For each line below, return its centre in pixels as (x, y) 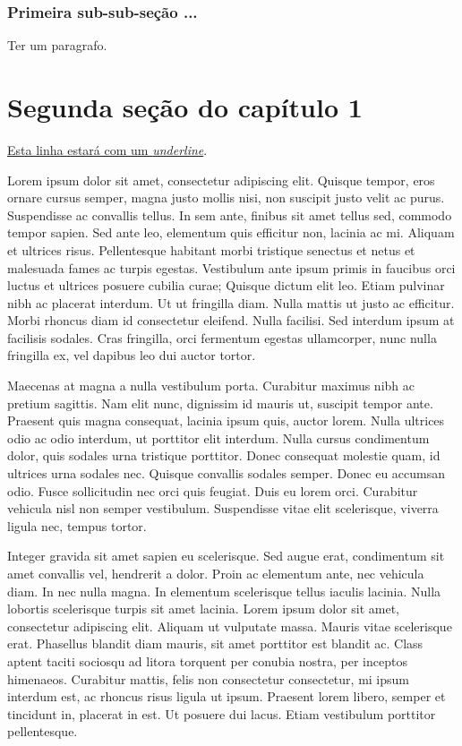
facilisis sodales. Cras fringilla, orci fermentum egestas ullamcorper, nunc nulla (222, 337)
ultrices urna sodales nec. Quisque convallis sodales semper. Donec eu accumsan (227, 473)
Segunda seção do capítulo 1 (185, 107)
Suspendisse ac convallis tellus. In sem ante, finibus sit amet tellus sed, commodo (230, 214)
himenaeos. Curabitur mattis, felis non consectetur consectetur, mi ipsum (208, 678)
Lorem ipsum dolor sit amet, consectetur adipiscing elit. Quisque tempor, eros (221, 180)
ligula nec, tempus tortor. (77, 525)
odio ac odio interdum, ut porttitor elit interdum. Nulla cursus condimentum (218, 437)
